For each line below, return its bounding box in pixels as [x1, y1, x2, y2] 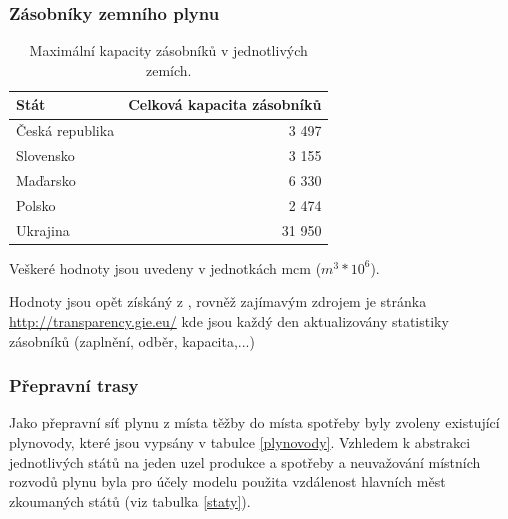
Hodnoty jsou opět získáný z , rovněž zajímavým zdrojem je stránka [9, 291, 427, 312]
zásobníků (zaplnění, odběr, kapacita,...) [9, 330, 255, 351]
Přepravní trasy [9, 373, 139, 398]
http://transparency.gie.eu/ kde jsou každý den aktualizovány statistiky [9, 310, 449, 331]
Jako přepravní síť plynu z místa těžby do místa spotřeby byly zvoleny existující [9, 412, 500, 433]
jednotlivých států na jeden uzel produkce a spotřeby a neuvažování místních [9, 451, 481, 472]
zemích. [145, 59, 192, 80]
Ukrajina [16, 219, 70, 240]
